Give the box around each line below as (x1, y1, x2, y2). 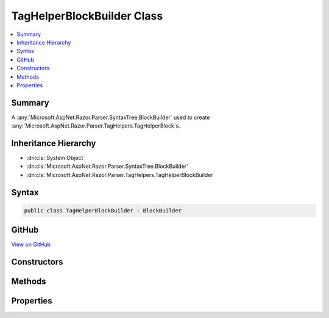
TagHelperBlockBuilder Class (11, 9, 163, 23)
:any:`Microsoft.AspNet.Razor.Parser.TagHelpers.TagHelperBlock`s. (11, 122, 181, 129)
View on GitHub (11, 241, 51, 248)
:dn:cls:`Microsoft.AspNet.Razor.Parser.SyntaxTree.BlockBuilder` (26, 162, 189, 170)
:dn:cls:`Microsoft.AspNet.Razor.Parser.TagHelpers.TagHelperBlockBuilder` (26, 171, 215, 178)
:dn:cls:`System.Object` (26, 154, 85, 162)
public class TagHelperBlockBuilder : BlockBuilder (24, 207, 182, 214)
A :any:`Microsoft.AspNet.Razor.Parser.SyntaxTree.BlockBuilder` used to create (11, 114, 210, 121)
